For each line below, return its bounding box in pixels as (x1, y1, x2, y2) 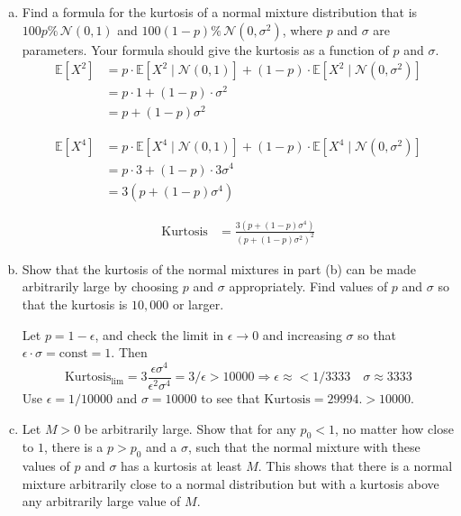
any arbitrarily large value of (22, 492, 181, 511)
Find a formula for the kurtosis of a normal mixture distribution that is (22, 3, 418, 21)
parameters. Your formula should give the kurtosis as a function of (22, 40, 389, 59)
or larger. (172, 295, 224, 314)
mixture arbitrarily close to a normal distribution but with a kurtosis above (22, 474, 439, 493)
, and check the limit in (95, 325, 224, 344)
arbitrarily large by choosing (22, 277, 179, 296)
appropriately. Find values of (229, 277, 388, 296)
